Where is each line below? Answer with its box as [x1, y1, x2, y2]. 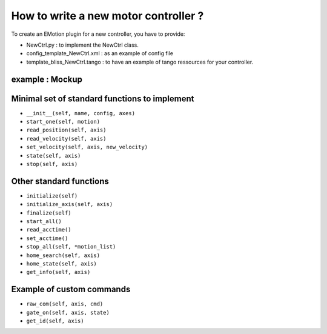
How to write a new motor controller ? [11, 9, 204, 22]
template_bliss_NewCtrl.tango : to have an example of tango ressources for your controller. [26, 58, 254, 65]
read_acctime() [26, 226, 72, 233]
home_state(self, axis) [26, 261, 97, 267]
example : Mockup [11, 74, 83, 84]
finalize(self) [26, 209, 72, 216]
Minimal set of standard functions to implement [11, 93, 194, 104]
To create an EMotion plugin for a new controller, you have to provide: [11, 30, 185, 38]
